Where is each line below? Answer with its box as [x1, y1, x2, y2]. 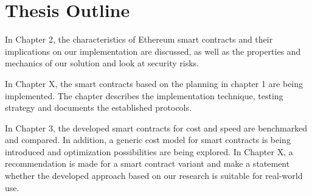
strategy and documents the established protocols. [5, 101, 192, 114]
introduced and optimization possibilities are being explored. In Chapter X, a [5, 145, 293, 158]
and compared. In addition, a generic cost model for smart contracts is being [5, 133, 291, 146]
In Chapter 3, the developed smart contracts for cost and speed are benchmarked [5, 121, 308, 134]
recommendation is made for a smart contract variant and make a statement [5, 157, 290, 170]
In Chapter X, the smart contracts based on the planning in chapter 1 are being [5, 77, 303, 89]
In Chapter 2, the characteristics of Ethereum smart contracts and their [5, 33, 273, 46]
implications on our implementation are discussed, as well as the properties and [5, 44, 301, 57]
